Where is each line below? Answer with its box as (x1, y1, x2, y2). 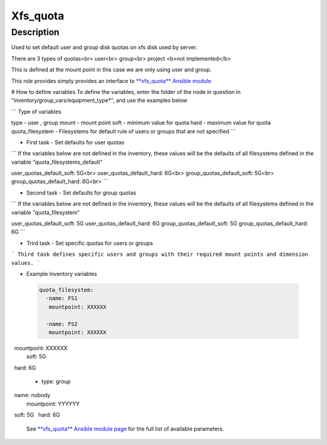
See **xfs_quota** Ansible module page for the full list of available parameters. (26, 425, 224, 432)
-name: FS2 (45, 320, 78, 327)
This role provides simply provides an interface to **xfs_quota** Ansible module (11, 77, 211, 84)
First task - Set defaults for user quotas (26, 138, 125, 146)
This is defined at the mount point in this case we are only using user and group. (11, 66, 212, 73)
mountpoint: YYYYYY (26, 400, 80, 407)
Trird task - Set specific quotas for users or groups (26, 239, 153, 247)
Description (11, 27, 60, 38)
